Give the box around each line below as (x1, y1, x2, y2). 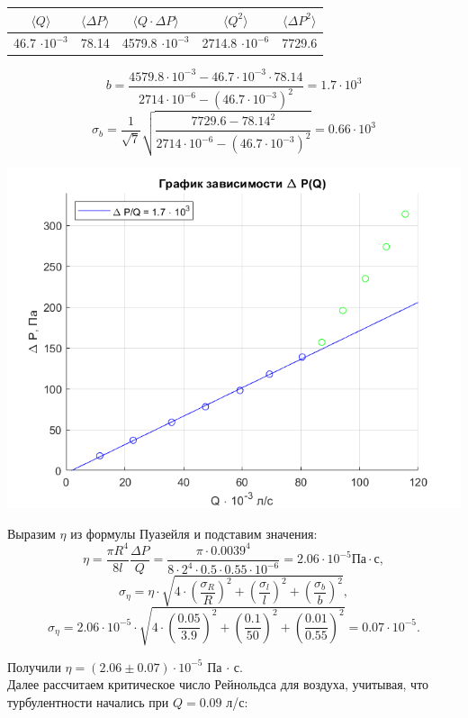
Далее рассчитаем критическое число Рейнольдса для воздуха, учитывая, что (7, 675, 429, 694)
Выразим (7, 523, 56, 542)
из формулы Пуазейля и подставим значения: (70, 523, 318, 542)
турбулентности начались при (7, 692, 169, 711)
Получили (7, 657, 61, 676)
